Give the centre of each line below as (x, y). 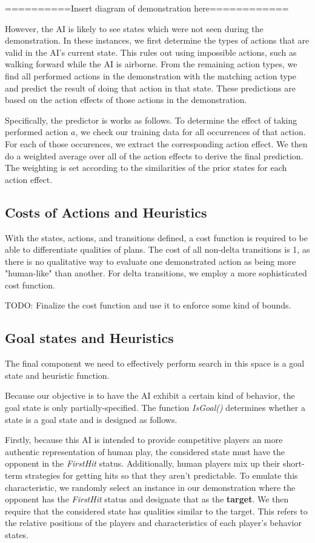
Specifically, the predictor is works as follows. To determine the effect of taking (151, 120)
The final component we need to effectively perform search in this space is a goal (155, 363)
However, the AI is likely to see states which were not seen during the (134, 28)
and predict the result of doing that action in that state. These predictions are (150, 88)
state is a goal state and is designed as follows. (91, 419)
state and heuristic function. (57, 375)
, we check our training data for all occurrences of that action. (191, 132)
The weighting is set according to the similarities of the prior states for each (146, 168)
